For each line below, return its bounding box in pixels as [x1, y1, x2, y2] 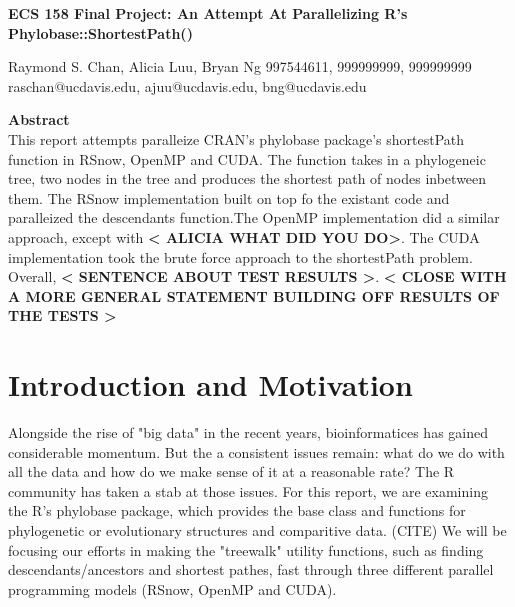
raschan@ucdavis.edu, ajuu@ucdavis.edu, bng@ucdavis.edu [8, 75, 367, 96]
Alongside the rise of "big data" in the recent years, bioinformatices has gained [8, 422, 489, 443]
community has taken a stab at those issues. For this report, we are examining [8, 480, 488, 501]
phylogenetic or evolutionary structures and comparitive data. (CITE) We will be [8, 520, 507, 540]
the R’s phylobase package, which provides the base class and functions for [8, 500, 466, 521]
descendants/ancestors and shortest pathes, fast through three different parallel [8, 559, 494, 580]
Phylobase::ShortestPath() [8, 22, 193, 43]
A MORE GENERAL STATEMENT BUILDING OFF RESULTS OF [8, 285, 500, 306]
